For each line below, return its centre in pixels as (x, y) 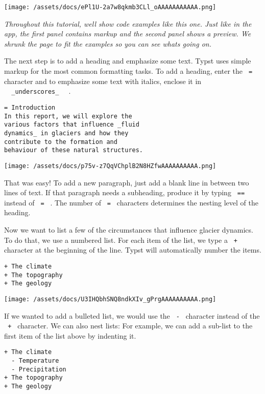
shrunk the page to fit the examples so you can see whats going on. (108, 43)
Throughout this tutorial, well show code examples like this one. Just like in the (128, 23)
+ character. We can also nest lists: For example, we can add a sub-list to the (130, 326)
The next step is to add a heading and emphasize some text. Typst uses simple (128, 61)
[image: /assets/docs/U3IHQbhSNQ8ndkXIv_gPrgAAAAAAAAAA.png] (110, 299)
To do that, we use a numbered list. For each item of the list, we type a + (121, 240)
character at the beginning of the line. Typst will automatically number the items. (133, 250)
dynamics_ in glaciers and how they (66, 133)
